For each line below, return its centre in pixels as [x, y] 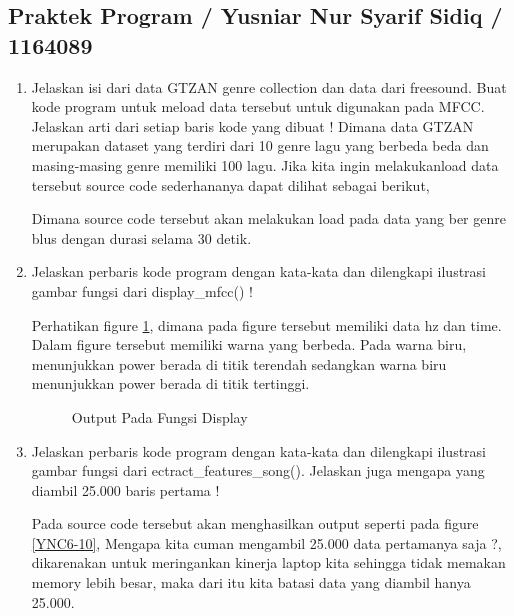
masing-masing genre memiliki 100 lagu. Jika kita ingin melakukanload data [265, 164]
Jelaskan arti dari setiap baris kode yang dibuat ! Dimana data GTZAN [252, 125]
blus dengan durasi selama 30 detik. [141, 237]
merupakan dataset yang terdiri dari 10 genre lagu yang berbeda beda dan [260, 145]
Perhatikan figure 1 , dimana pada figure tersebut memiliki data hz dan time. [266, 324]
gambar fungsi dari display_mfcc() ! [142, 290]
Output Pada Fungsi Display [159, 416]
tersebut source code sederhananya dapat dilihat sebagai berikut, [230, 184]
